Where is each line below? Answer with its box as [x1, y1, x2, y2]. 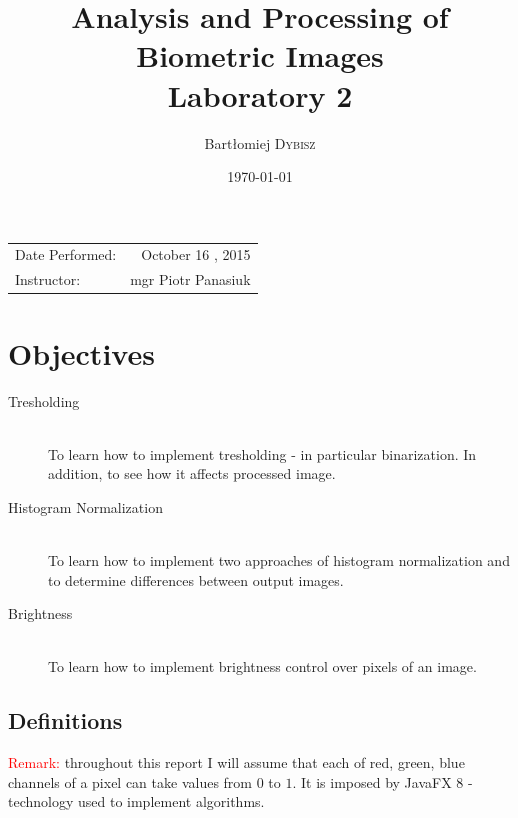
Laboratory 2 [167, 74, 353, 115]
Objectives [8, 332, 155, 373]
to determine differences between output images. [48, 569, 344, 590]
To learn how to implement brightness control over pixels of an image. [48, 656, 477, 677]
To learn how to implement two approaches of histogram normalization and [48, 550, 510, 571]
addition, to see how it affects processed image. [48, 463, 336, 484]
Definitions [8, 705, 123, 736]
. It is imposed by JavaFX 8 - [292, 771, 473, 792]
